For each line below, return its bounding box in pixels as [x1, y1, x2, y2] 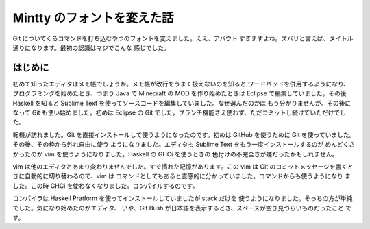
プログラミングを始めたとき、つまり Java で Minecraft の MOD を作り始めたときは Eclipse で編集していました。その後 [12, 89, 347, 97]
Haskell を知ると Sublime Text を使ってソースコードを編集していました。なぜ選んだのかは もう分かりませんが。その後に [12, 99, 351, 107]
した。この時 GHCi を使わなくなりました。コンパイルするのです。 [12, 182, 199, 190]
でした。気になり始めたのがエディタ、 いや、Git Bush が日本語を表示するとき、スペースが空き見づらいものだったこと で [12, 204, 352, 212]
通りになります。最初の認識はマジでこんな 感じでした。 [12, 43, 171, 51]
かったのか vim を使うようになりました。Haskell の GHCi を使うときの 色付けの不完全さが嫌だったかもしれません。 [12, 149, 338, 158]
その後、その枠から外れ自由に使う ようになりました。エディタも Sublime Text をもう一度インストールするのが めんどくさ [12, 141, 356, 149]
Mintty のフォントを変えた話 [12, 10, 174, 25]
